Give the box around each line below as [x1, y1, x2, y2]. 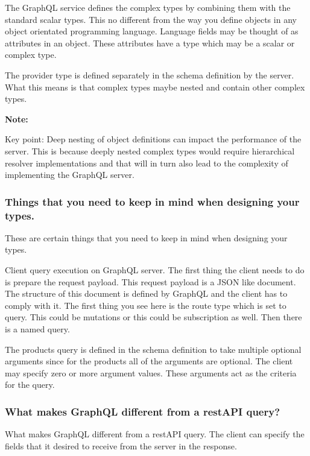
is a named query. [5, 323, 70, 335]
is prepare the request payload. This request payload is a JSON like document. [5, 275, 296, 288]
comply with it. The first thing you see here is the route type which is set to [5, 299, 286, 311]
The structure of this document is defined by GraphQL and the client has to [5, 287, 288, 300]
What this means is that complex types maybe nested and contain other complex [5, 80, 305, 93]
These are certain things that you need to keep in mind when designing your [5, 231, 288, 244]
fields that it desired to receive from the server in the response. [5, 439, 237, 452]
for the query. [5, 378, 55, 391]
